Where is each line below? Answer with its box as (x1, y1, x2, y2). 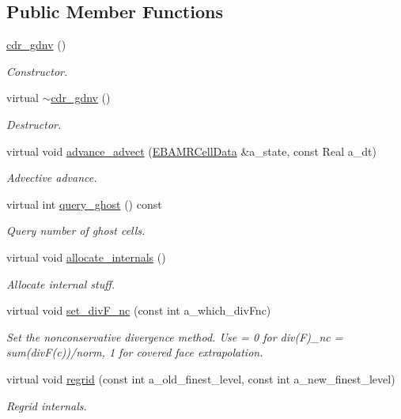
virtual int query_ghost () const (6, 195, 162, 212)
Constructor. (6, 62, 68, 79)
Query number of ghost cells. (6, 222, 146, 239)
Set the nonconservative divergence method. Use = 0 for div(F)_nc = (6, 328, 343, 345)
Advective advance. (6, 169, 97, 186)
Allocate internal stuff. (6, 275, 115, 292)
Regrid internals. (6, 397, 87, 413)
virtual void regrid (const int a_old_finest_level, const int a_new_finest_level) (6, 370, 395, 387)
